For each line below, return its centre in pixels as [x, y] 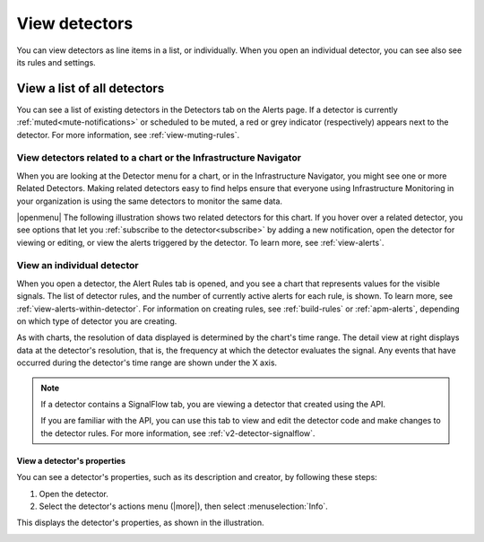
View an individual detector [78, 266]
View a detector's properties [71, 460]
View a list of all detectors [91, 88]
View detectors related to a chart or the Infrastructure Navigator [159, 158]
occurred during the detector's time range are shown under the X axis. [147, 363]
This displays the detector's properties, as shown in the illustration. [140, 523]
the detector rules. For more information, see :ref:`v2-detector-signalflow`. [178, 433]
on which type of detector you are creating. [97, 321]
